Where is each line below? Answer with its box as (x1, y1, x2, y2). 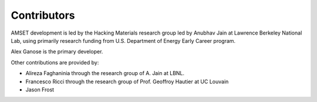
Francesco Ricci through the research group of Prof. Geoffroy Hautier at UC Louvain (25, 78, 229, 85)
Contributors (11, 9, 76, 22)
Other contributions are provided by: (11, 59, 99, 66)
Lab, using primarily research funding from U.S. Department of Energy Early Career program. (11, 37, 236, 44)
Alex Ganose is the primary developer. (11, 48, 103, 55)
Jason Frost (25, 86, 55, 93)
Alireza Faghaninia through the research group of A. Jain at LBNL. (25, 70, 185, 77)
